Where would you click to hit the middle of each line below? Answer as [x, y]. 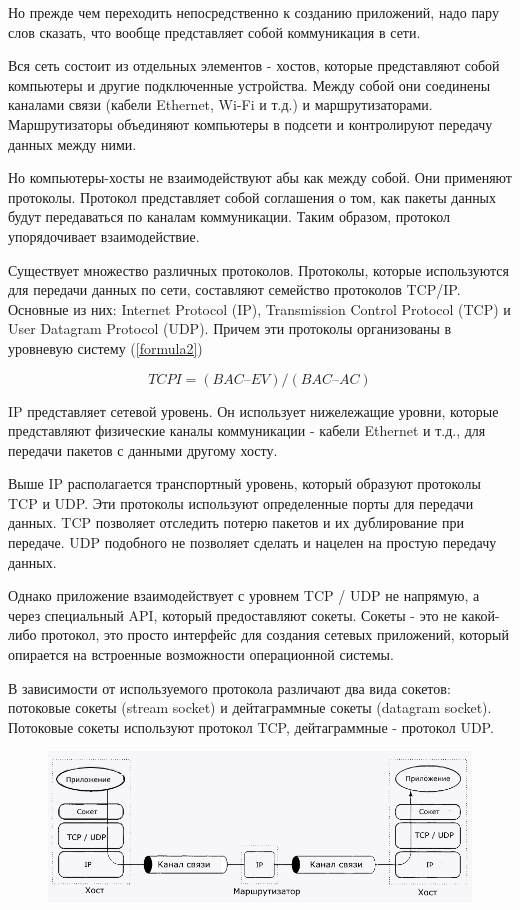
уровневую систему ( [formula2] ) [105, 347]
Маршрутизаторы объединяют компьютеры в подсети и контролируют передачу [250, 123]
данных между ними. [72, 143]
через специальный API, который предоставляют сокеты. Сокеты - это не [232, 614]
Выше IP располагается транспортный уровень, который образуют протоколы [244, 483]
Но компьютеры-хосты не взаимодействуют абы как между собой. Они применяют [260, 177]
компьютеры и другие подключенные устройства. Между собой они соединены [249, 84]
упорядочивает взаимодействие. [104, 235]
